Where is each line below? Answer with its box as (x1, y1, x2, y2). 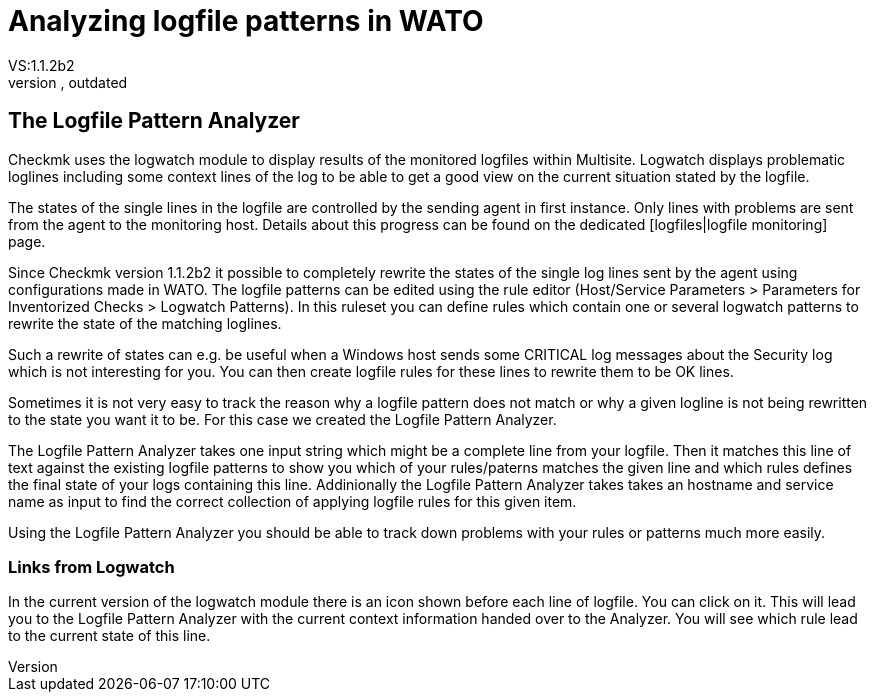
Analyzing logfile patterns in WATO (8, 4, 484, 38)
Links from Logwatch (8, 556, 175, 577)
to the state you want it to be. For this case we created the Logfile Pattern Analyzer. (8, 410, 557, 428)
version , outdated (8, 73, 128, 91)
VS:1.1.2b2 (8, 56, 75, 74)
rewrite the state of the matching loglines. (8, 314, 282, 332)
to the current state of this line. (8, 627, 211, 645)
